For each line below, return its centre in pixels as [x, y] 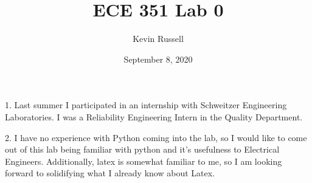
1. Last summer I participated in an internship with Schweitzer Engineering [146, 105]
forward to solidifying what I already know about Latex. [110, 173]
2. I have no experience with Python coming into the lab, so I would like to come [156, 137]
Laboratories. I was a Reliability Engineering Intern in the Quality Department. [154, 116]
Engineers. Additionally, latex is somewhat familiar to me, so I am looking [144, 161]
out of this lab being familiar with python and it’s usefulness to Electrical [142, 149]
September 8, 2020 [158, 59]
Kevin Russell [158, 39]
